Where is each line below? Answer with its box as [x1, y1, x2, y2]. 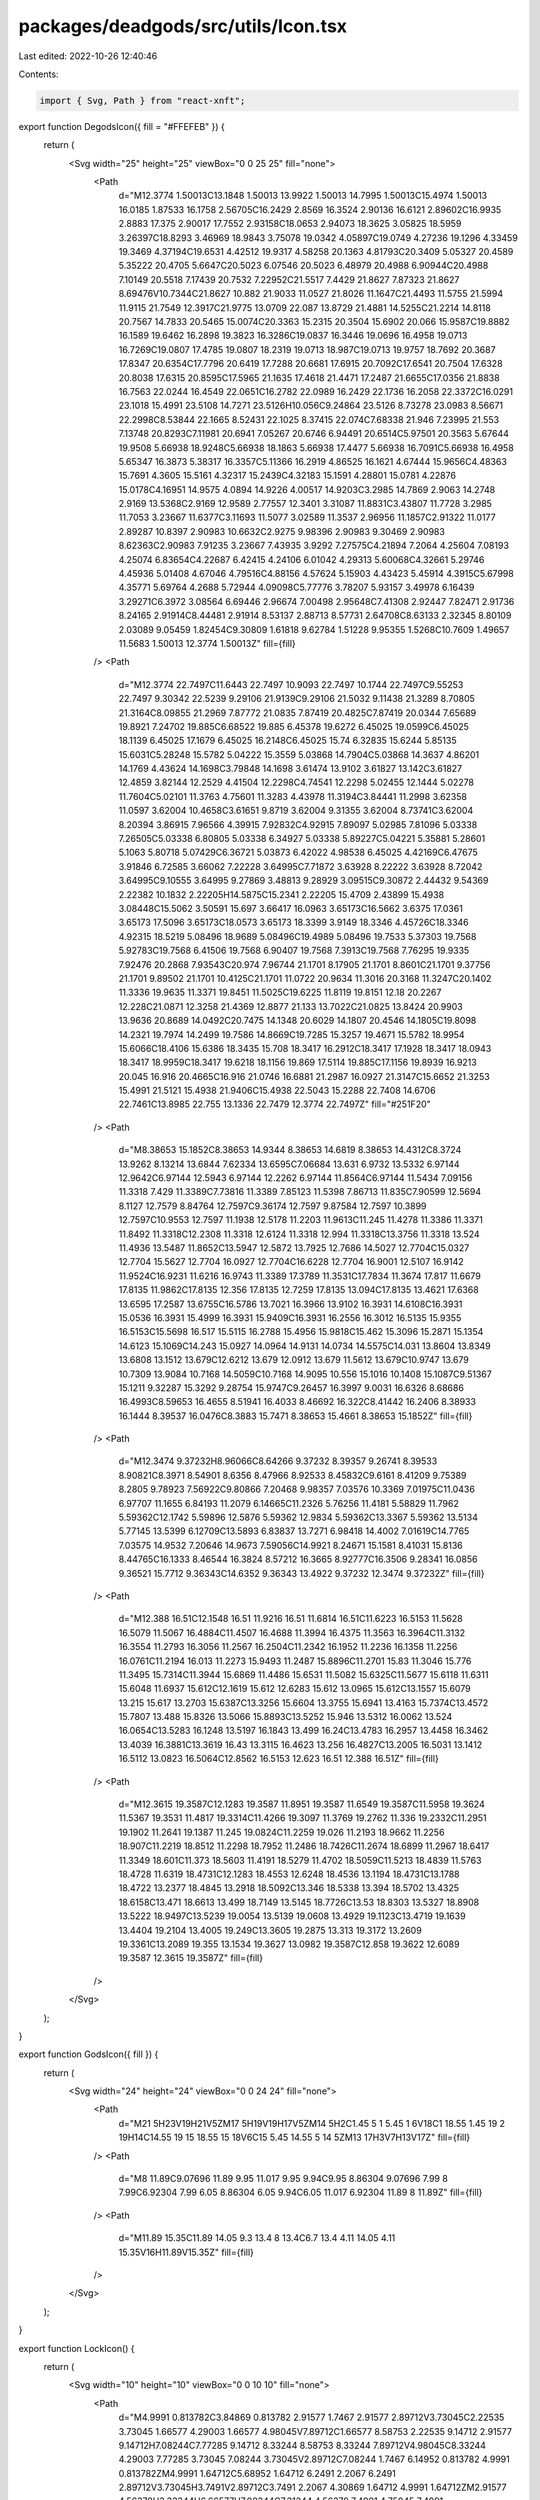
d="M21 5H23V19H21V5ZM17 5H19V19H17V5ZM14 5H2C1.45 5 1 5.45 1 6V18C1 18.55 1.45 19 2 [118, 2117, 505, 2129]
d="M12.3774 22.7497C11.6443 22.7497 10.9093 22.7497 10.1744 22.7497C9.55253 [118, 678, 464, 690]
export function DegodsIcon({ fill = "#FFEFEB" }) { [18, 120, 225, 132]
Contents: [18, 68, 59, 80]
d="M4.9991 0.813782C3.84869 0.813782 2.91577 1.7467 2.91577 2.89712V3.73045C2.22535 [118, 2411, 505, 2424]
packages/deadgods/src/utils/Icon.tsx [18, 15, 348, 37]
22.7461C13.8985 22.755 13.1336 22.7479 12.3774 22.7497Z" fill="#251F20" [118, 1098, 432, 1110]
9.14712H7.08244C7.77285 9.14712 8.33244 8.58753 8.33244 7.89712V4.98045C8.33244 [118, 2439, 487, 2451]
